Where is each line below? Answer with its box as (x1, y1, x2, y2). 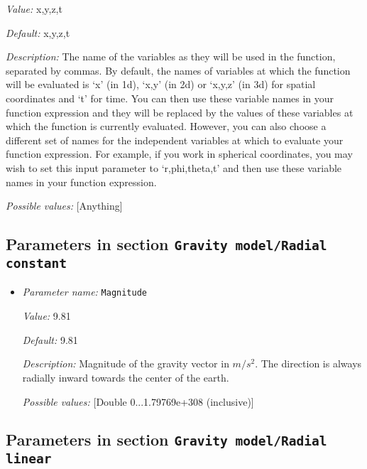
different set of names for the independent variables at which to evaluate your (6, 132, 344, 147)
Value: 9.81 (22, 308, 71, 323)
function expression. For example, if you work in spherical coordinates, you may (6, 146, 353, 161)
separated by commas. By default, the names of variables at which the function (6, 63, 351, 77)
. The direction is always (255, 356, 362, 371)
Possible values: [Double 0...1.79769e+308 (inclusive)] (22, 394, 254, 409)
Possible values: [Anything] (6, 198, 123, 213)
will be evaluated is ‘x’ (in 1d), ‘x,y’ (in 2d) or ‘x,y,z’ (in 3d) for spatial (6, 77, 316, 92)
